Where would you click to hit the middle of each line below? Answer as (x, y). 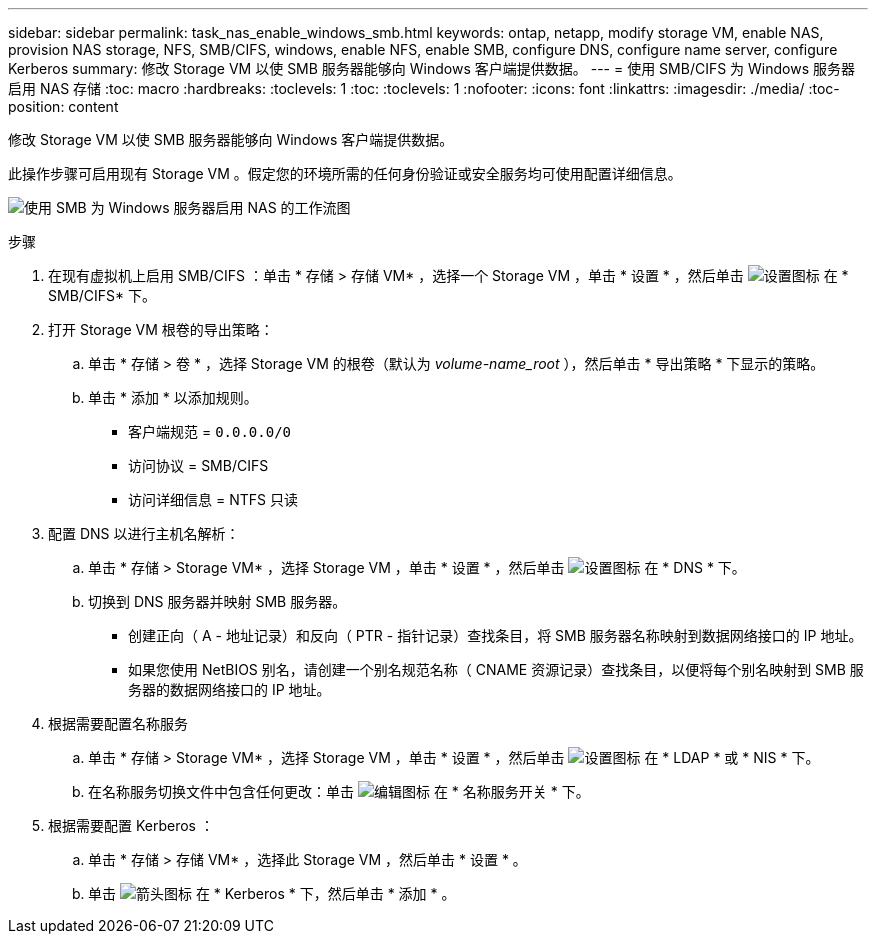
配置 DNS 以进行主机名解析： (144, 533)
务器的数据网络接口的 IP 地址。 (229, 689)
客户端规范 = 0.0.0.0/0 (209, 431)
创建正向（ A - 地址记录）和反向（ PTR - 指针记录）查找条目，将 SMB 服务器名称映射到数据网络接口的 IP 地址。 (495, 635)
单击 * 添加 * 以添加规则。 (173, 397)
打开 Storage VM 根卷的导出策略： (161, 329)
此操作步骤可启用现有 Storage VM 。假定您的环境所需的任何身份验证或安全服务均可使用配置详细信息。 (345, 173)
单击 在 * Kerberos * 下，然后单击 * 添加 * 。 (272, 893)
